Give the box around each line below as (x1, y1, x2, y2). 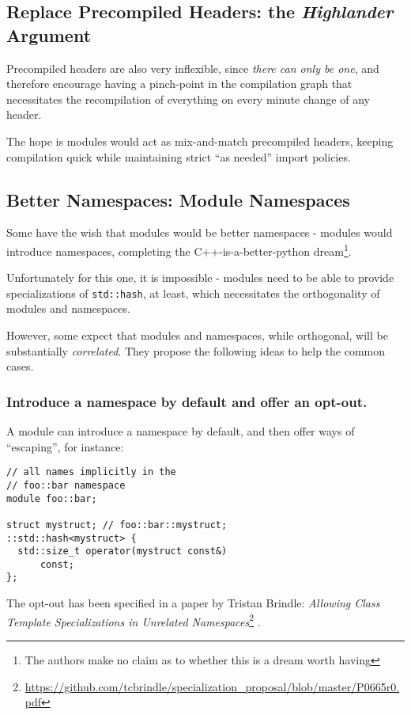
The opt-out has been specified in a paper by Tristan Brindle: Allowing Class (6, 595, 380, 611)
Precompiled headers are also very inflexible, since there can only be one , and (6, 59, 379, 76)
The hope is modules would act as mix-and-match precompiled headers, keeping (6, 132, 394, 149)
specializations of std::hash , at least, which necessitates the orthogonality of (6, 284, 380, 301)
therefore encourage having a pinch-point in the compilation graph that (6, 75, 353, 92)
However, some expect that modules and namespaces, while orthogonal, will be (6, 327, 388, 344)
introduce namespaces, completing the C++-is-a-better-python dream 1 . (6, 240, 352, 259)
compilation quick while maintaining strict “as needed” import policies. (6, 148, 351, 165)
